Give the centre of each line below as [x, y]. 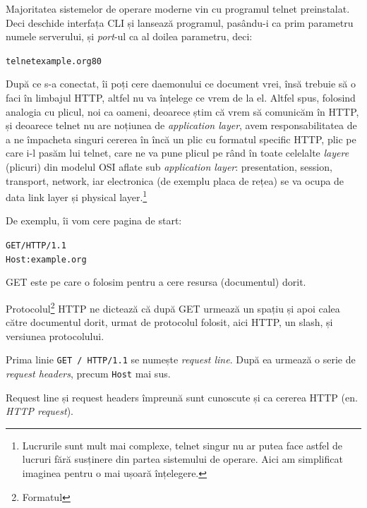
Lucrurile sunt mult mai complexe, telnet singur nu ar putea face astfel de [182, 445]
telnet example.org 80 [54, 61]
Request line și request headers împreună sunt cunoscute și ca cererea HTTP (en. [182, 397]
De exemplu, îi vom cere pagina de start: [94, 220]
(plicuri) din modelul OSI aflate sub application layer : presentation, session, [169, 167]
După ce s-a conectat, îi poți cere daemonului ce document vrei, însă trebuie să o [181, 84]
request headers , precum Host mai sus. [88, 374]
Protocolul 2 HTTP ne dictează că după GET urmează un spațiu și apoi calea [173, 307]
